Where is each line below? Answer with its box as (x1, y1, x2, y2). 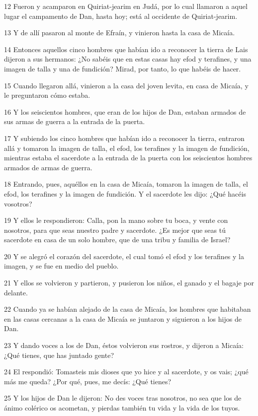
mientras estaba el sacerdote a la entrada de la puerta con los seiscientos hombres (4, 152, 253, 163)
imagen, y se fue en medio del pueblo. (4, 261, 119, 271)
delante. (4, 287, 28, 297)
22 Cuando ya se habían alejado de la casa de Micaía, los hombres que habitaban (4, 304, 251, 314)
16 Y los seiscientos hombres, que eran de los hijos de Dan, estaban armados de (4, 106, 246, 117)
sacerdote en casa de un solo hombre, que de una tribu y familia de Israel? (4, 234, 231, 245)
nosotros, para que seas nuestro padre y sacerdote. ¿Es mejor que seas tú (4, 224, 226, 235)
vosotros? (4, 198, 32, 208)
